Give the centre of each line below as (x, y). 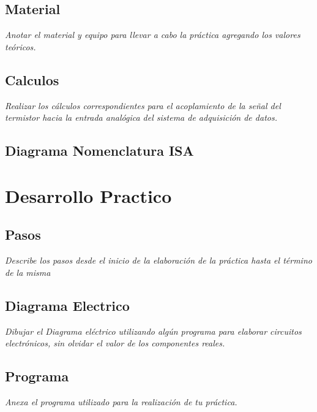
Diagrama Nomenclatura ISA (99, 151)
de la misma (28, 272)
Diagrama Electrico (67, 305)
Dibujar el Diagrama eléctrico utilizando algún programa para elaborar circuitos (153, 331)
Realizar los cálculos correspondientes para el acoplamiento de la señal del (143, 105)
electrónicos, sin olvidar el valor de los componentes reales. (115, 343)
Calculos (32, 79)
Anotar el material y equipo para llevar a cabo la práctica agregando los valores (153, 35)
